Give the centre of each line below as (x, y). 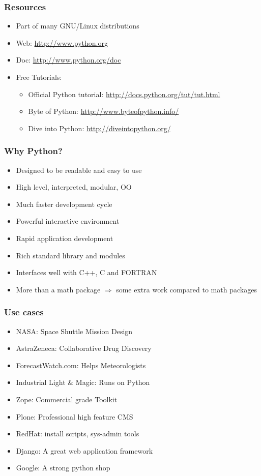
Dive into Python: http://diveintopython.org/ (99, 128)
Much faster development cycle (64, 204)
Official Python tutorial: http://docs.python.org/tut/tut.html (124, 94)
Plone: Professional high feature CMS (75, 416)
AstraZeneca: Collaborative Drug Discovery (84, 348)
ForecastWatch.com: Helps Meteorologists (81, 365)
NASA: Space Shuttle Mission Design (74, 331)
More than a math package (58, 289)
